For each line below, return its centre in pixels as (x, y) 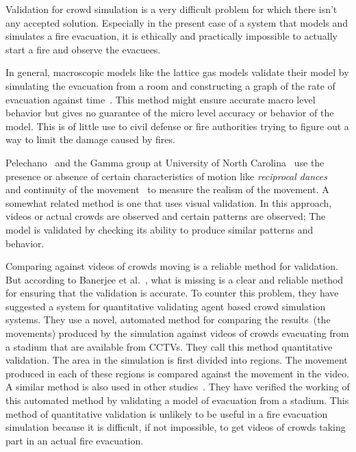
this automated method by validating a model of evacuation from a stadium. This (177, 400)
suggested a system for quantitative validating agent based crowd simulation (166, 306)
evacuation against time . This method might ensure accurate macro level (161, 99)
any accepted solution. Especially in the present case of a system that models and (177, 22)
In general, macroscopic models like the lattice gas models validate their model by (177, 72)
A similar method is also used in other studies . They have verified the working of (178, 387)
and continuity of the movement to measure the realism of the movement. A (167, 189)
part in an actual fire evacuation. (75, 440)
